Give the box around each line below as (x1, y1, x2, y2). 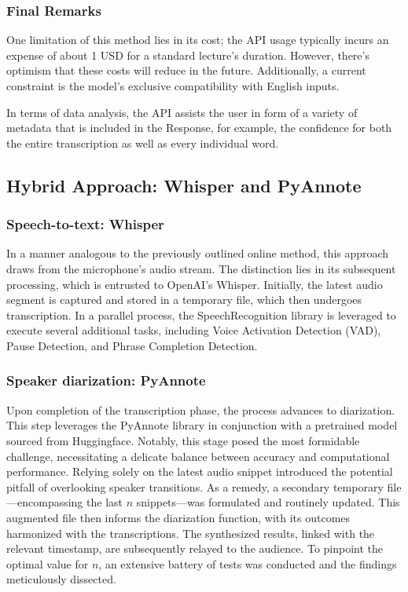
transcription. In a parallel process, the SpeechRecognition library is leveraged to (6, 306, 396, 323)
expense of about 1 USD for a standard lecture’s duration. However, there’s (6, 46, 369, 63)
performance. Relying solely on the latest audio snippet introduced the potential (6, 463, 393, 480)
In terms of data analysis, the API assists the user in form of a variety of (6, 104, 358, 120)
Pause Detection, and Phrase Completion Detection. (6, 337, 258, 353)
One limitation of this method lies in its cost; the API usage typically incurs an (6, 31, 389, 48)
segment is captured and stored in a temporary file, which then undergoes (6, 291, 362, 308)
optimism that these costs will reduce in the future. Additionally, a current (6, 62, 366, 79)
